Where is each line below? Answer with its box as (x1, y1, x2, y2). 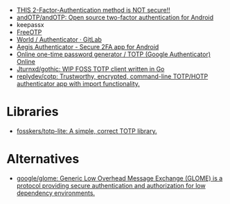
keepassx (16, 21, 44, 28)
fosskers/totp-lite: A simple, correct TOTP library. (16, 126, 157, 135)
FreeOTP (16, 28, 42, 36)
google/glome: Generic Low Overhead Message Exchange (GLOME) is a (16, 173, 223, 182)
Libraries (6, 104, 59, 120)
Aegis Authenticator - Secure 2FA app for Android (16, 43, 159, 51)
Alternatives (6, 151, 80, 167)
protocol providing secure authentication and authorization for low (16, 181, 206, 189)
